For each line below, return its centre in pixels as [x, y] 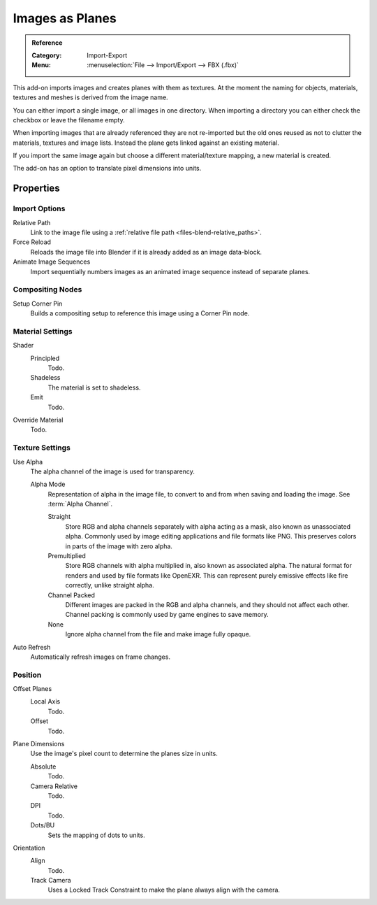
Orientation [29, 848]
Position [27, 675]
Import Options [39, 208]
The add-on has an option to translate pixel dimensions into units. [107, 169]
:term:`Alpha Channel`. [80, 504]
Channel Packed [72, 595]
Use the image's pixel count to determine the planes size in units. [124, 754]
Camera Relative [54, 786]
